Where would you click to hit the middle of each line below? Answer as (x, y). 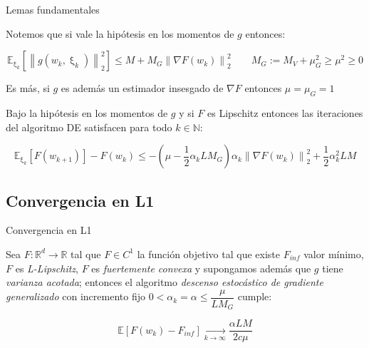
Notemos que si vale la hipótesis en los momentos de (120, 33)
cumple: (255, 296)
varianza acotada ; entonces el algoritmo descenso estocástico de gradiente (165, 282)
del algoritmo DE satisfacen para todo (89, 127)
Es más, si (28, 88)
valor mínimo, (334, 254)
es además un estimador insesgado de (142, 88)
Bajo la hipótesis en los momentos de (87, 112)
